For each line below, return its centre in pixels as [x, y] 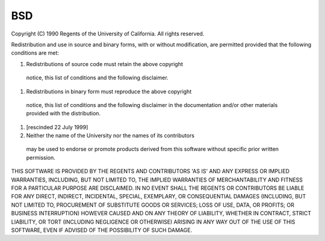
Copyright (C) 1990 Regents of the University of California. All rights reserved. [108, 34]
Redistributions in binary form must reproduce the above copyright [109, 91]
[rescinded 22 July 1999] [57, 127]
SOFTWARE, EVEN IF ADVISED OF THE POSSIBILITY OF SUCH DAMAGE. [102, 230]
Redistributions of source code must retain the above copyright [105, 64]
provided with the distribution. [63, 114]
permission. [41, 157]
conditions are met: [35, 53]
